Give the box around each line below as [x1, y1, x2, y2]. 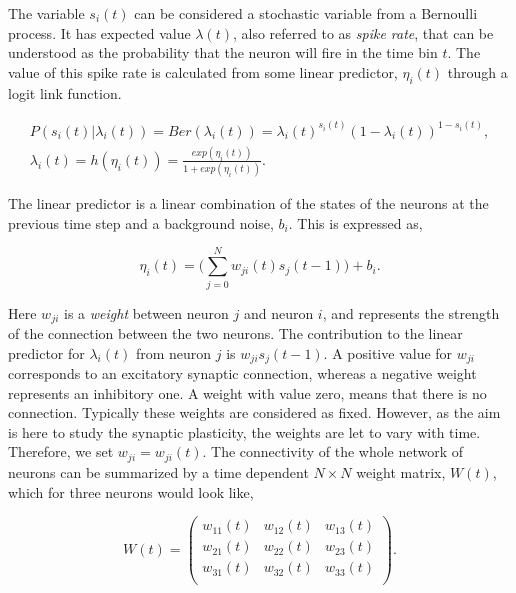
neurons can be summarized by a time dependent [8, 461, 309, 482]
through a [447, 61, 508, 82]
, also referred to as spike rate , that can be [233, 22, 494, 43]
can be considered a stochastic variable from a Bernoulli [134, 3, 478, 23]
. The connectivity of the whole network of [202, 441, 464, 462]
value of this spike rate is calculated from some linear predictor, [8, 61, 398, 82]
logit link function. [8, 82, 122, 103]
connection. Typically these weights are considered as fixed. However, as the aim [8, 402, 501, 423]
